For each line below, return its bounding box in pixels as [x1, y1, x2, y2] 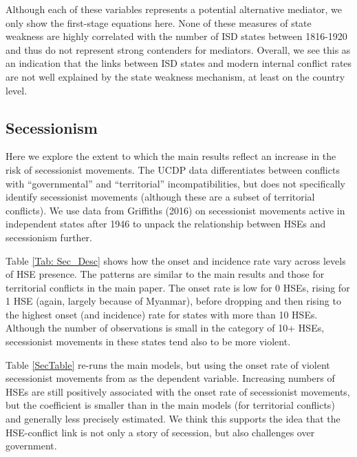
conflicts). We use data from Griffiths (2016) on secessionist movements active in [6, 203, 345, 217]
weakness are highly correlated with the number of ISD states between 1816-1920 [6, 29, 347, 43]
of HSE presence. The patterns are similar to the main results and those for [6, 267, 325, 281]
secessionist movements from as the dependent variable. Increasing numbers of [6, 371, 335, 385]
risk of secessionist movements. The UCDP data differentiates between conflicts [6, 162, 340, 176]
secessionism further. [6, 230, 92, 244]
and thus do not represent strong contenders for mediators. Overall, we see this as [6, 42, 351, 57]
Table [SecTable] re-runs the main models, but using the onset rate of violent [6, 357, 330, 372]
